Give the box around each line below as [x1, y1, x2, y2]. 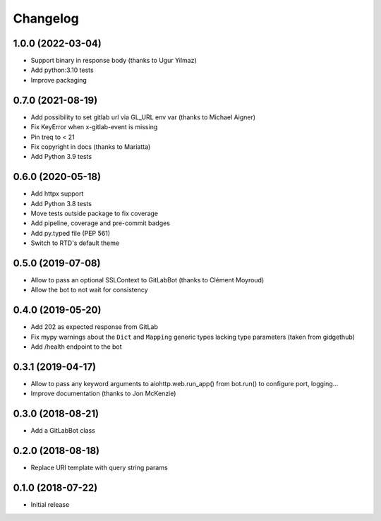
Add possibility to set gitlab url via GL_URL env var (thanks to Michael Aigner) [30, 113, 256, 121]
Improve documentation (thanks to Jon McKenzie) [30, 389, 176, 398]
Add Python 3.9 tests [30, 152, 92, 161]
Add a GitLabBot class [30, 426, 95, 435]
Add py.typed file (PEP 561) [30, 229, 111, 237]
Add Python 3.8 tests [30, 199, 92, 208]
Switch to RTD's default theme [30, 239, 120, 247]
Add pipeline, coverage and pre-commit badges [30, 219, 171, 227]
